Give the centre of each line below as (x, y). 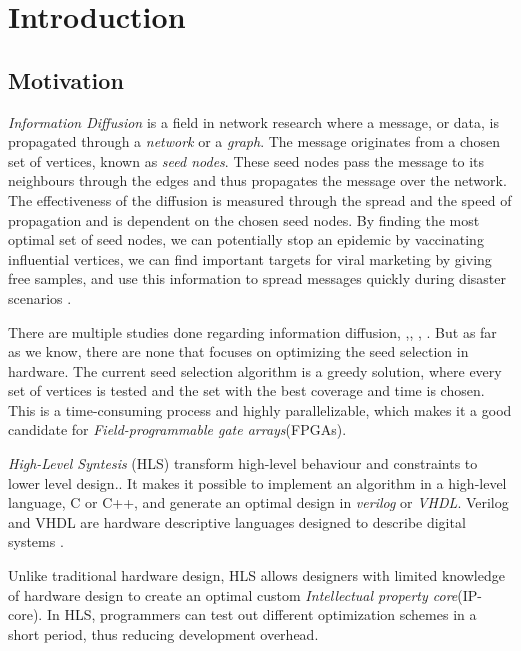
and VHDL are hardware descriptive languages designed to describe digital (237, 521)
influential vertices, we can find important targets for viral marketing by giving (250, 258)
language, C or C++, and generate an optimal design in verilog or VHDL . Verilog (258, 502)
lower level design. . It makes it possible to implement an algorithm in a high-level (257, 482)
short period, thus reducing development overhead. (163, 633)
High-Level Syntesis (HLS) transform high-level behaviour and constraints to (243, 463)
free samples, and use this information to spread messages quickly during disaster (257, 278)
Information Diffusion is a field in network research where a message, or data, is (253, 121)
